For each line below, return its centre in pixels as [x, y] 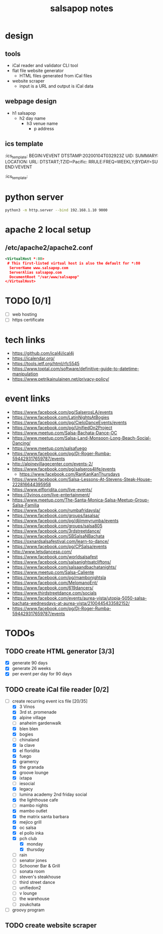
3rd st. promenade [38, 712]
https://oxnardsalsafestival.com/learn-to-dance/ [60, 541]
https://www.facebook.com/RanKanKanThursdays [70, 474]
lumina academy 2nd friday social [53, 794]
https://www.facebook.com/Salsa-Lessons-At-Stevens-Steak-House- [82, 479]
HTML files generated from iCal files [56, 76]
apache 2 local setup [48, 230]
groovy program [28, 910]
